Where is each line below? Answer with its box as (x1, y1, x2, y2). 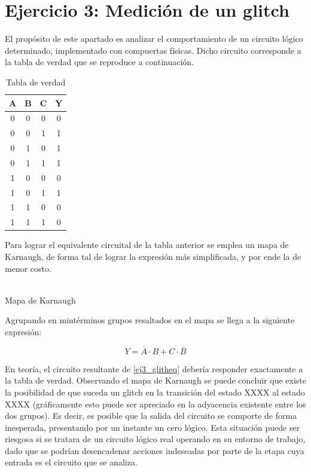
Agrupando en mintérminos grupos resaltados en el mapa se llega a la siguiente (5, 314, 295, 326)
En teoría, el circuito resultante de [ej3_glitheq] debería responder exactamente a (5, 362, 303, 375)
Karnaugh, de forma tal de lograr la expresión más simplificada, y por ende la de (5, 250, 301, 262)
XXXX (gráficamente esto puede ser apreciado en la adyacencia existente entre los (5, 397, 306, 410)
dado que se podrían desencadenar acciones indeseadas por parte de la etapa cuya (5, 444, 304, 456)
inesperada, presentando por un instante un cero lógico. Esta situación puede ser (5, 421, 300, 433)
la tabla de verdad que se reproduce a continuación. (5, 56, 194, 68)
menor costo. (5, 262, 51, 274)
